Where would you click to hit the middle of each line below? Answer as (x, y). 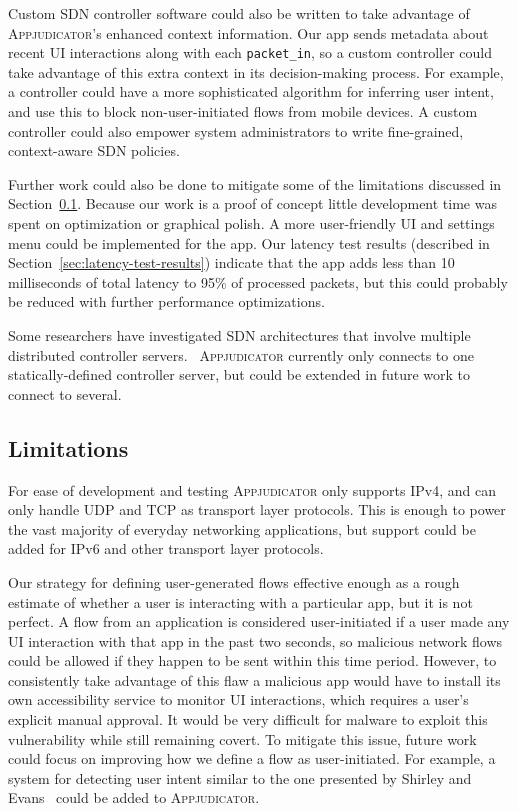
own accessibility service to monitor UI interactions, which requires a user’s (238, 699)
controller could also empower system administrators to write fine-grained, (236, 130)
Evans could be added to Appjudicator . (134, 797)
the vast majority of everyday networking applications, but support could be (242, 528)
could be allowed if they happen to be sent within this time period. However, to (252, 660)
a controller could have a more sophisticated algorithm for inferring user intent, (251, 91)
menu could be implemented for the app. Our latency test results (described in (249, 242)
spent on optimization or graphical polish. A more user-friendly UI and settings (251, 223)
